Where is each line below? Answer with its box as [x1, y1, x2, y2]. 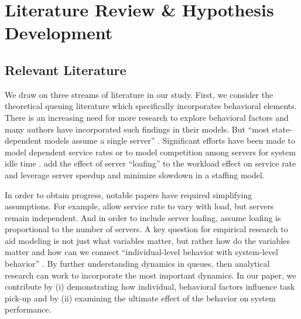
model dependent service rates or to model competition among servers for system [5, 145, 296, 158]
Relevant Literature [5, 60, 126, 79]
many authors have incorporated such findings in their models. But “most [5, 123, 269, 135]
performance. [5, 303, 52, 315]
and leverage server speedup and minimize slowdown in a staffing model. [5, 168, 265, 181]
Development [5, 21, 113, 45]
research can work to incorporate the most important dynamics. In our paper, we [5, 269, 296, 281]
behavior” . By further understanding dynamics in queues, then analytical [5, 257, 270, 270]
